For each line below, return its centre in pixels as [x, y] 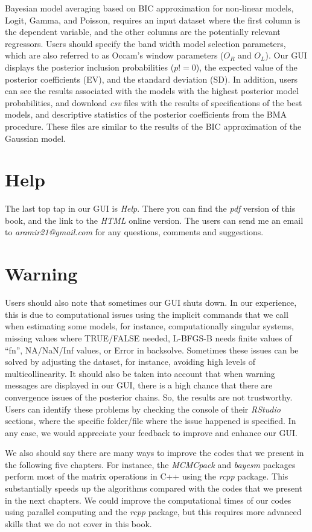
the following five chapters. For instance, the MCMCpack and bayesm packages [150, 464]
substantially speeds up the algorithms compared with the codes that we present [154, 488]
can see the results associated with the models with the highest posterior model [152, 91]
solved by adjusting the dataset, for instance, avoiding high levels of [130, 362]
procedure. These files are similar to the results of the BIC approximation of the [153, 126]
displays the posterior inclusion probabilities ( [90, 67]
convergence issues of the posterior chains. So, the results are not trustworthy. [149, 397]
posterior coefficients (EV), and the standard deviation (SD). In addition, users [151, 79]
